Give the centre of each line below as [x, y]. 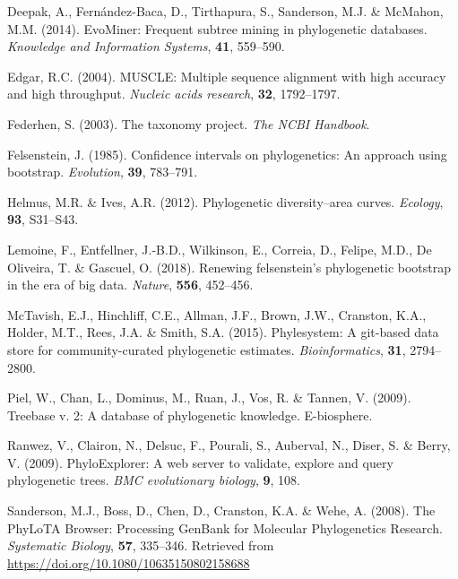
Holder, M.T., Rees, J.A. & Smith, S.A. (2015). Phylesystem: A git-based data [223, 332]
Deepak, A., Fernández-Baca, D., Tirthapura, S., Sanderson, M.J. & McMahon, [225, 11]
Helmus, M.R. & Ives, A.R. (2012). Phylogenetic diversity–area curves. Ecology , [225, 201]
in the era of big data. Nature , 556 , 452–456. [130, 285]
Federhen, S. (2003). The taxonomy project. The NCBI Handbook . [189, 123]
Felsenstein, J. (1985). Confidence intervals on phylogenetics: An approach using [227, 154]
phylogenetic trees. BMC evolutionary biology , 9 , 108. [154, 480]
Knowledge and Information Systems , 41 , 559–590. [146, 46]
